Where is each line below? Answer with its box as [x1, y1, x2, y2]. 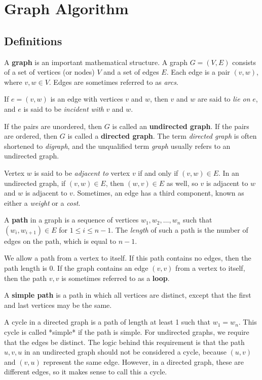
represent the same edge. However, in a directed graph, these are [43, 356, 244, 367]
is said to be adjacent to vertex [34, 167, 130, 178]
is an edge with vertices [50, 93, 123, 104]
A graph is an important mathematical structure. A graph [4, 56, 188, 67]
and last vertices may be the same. [4, 299, 112, 310]
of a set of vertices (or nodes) [4, 67, 95, 77]
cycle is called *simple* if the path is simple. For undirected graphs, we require [4, 327, 249, 337]
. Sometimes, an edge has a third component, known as [72, 187, 244, 198]
